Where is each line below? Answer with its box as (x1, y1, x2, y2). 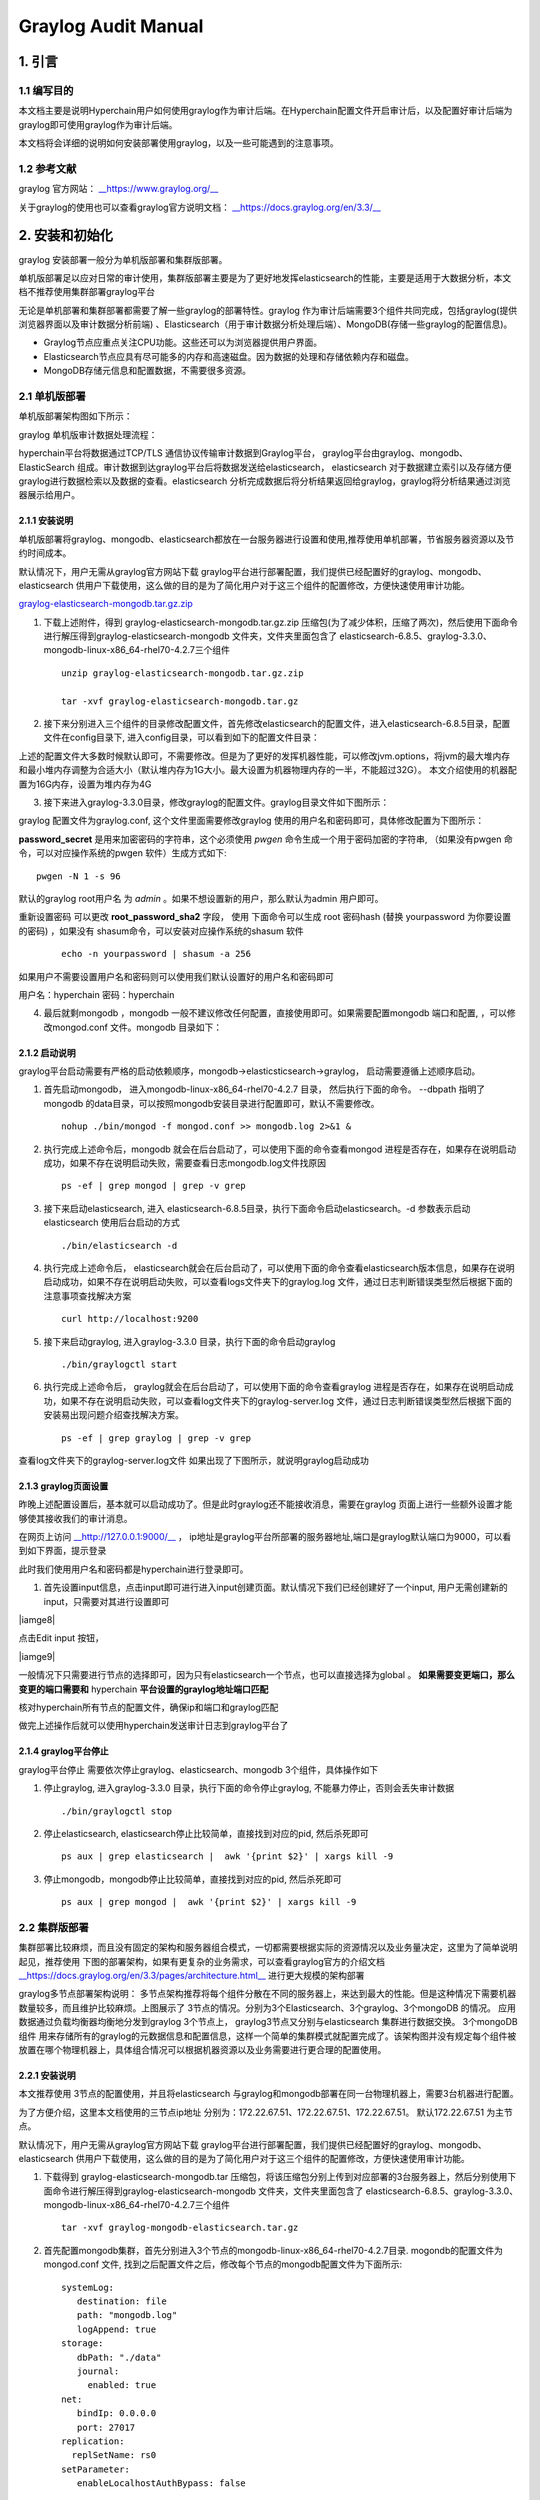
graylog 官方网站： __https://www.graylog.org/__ (18, 183, 219, 195)
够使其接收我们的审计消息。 (18, 1512, 133, 1524)
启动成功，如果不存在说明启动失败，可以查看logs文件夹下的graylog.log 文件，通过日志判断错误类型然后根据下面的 (43, 1276, 513, 1288)
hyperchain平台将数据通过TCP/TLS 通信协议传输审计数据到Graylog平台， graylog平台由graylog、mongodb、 (18, 447, 469, 459)
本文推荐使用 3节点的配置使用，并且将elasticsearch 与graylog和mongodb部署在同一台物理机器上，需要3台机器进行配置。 (18, 2088, 519, 2100)
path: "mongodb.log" (76, 2310, 178, 2321)
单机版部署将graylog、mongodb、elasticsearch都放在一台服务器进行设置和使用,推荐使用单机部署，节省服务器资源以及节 (18, 533, 515, 545)
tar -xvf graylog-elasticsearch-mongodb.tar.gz (61, 695, 299, 707)
